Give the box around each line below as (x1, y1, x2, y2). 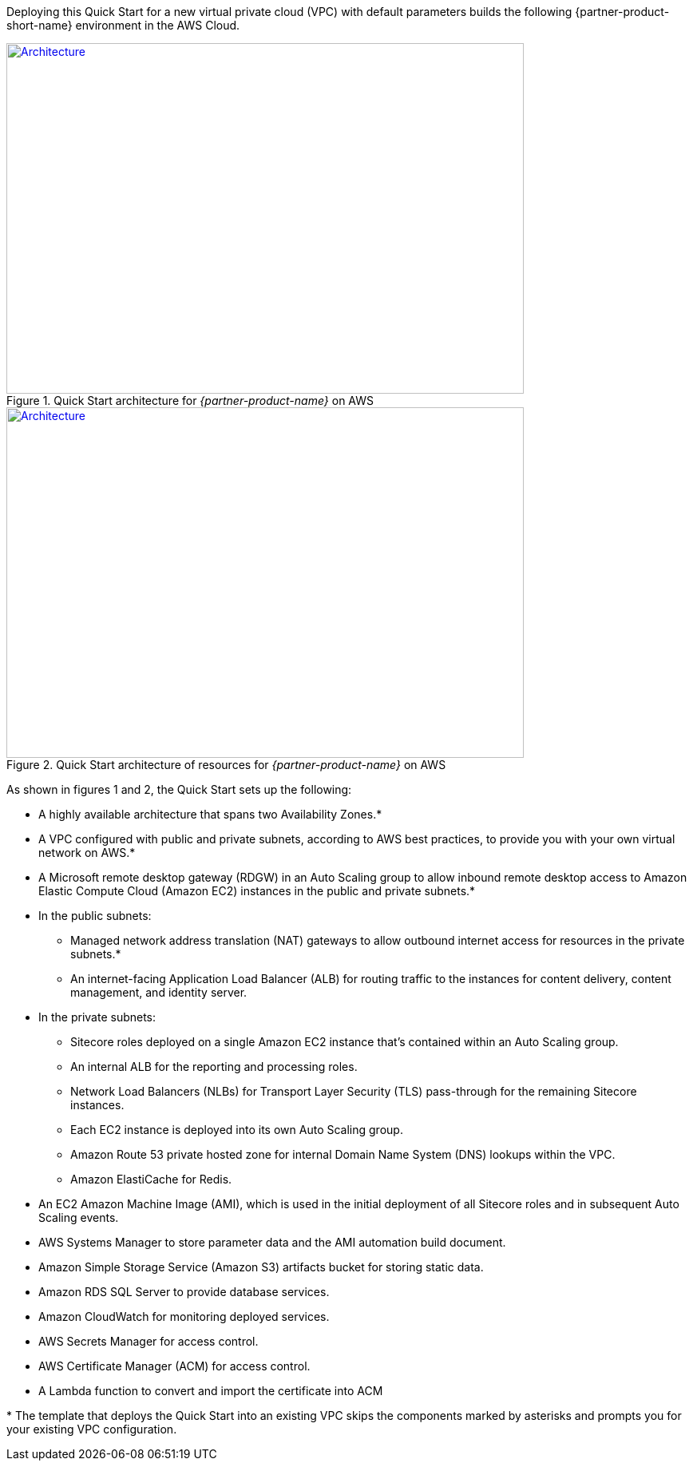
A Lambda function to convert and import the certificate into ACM (38, 1384, 383, 1398)
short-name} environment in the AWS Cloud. (6, 18, 240, 32)
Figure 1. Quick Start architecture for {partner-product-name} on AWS (6, 394, 374, 407)
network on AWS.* (38, 846, 136, 859)
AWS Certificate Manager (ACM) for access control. (38, 1359, 311, 1373)
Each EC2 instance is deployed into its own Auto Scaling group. (70, 1123, 403, 1136)
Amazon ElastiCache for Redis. (70, 1172, 232, 1186)
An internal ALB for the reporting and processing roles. (70, 1060, 358, 1073)
